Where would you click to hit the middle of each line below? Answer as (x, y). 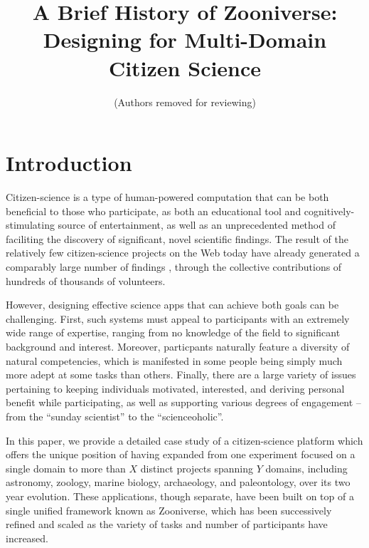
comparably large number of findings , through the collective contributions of (174, 267)
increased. (27, 538)
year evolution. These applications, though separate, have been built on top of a (180, 496)
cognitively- (329, 211)
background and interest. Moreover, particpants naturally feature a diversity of (178, 346)
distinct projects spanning (197, 468)
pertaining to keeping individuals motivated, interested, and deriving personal (175, 388)
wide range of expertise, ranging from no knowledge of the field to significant (173, 332)
